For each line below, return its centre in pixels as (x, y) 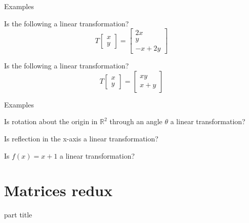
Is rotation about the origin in (51, 121)
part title (18, 215)
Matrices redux (58, 190)
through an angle (136, 121)
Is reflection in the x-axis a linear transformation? (81, 139)
